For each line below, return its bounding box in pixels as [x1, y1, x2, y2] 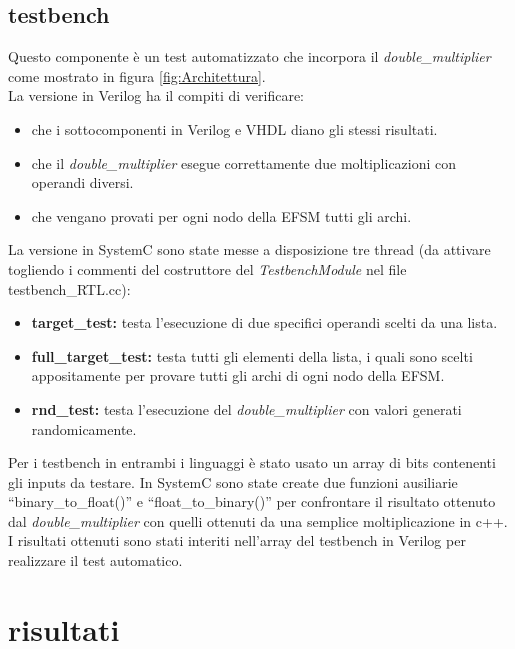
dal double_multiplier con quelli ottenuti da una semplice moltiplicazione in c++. [8, 510, 508, 531]
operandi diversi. [31, 172, 134, 193]
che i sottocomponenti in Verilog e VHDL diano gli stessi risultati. [31, 118, 438, 139]
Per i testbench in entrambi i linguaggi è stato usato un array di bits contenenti [8, 452, 496, 473]
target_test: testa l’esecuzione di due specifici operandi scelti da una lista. [31, 312, 498, 333]
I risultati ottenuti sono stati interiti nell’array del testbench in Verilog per [8, 530, 466, 551]
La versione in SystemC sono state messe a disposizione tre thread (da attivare [8, 239, 491, 260]
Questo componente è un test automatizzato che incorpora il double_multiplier [8, 46, 491, 67]
